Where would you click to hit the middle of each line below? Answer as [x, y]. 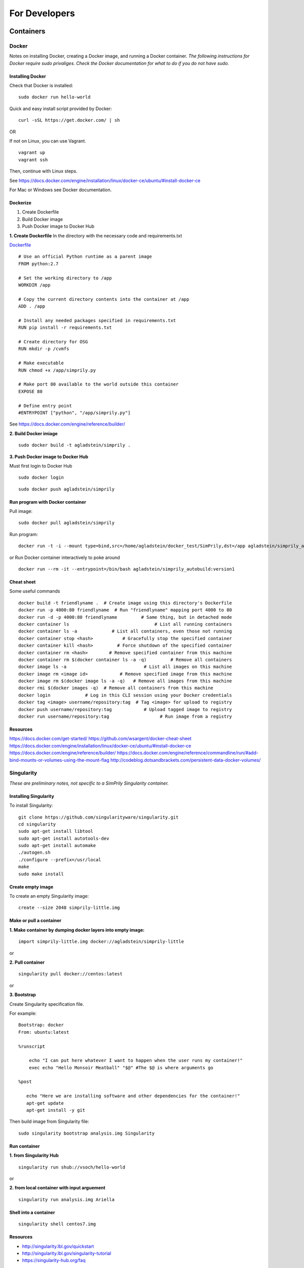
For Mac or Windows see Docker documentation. [61, 190]
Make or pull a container [35, 921]
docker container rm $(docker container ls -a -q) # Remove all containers [125, 660]
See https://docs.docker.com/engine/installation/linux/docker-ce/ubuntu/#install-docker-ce [105, 181]
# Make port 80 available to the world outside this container [99, 384]
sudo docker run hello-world [54, 97]
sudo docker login [41, 478]
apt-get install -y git [56, 1110]
